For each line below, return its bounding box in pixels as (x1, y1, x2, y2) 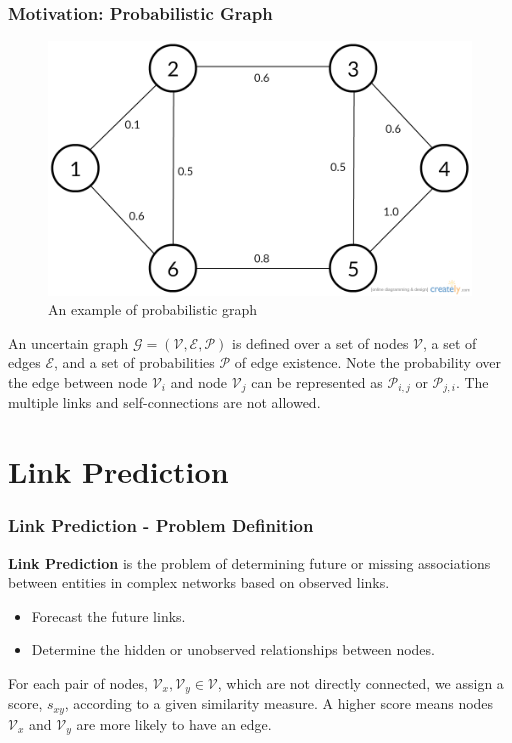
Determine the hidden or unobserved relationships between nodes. (31, 639, 435, 660)
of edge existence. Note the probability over (234, 352, 501, 373)
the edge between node (8, 371, 148, 392)
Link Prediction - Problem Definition (8, 513, 314, 538)
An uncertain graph (8, 332, 129, 353)
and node (170, 371, 228, 392)
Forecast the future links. (31, 605, 186, 626)
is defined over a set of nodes (232, 332, 409, 353)
